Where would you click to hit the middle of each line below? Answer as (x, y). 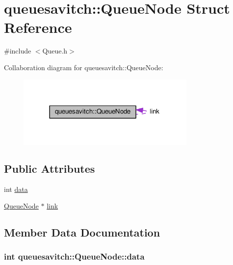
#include (18, 51)
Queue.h (55, 51)
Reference (38, 27)
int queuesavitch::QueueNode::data (74, 256)
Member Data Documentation (82, 232)
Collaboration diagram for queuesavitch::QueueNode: (84, 67)
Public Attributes (50, 169)
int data (16, 189)
